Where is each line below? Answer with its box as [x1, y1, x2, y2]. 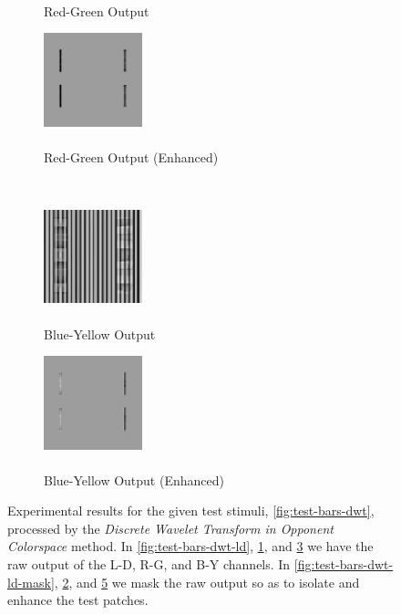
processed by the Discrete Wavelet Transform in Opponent [7, 518, 334, 537]
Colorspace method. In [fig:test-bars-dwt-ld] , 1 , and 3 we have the [7, 537, 374, 556]
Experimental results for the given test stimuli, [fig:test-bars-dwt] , [7, 501, 375, 520]
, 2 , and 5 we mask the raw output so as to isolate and [54, 572, 360, 591]
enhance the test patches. [7, 590, 149, 610]
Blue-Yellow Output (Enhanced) [44, 470, 224, 489]
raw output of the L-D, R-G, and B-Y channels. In [7, 555, 291, 574]
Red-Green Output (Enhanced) [44, 147, 219, 166]
